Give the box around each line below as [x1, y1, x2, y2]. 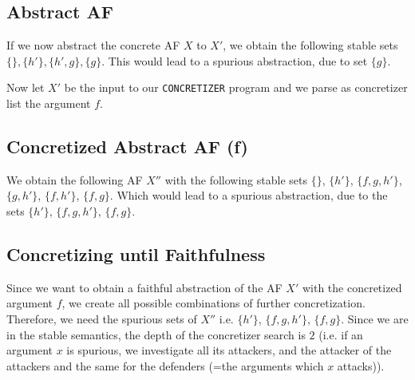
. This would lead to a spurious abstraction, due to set [101, 52, 368, 69]
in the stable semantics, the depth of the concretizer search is [6, 326, 306, 342]
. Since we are [341, 311, 409, 327]
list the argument [6, 95, 91, 112]
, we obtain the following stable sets [223, 37, 398, 53]
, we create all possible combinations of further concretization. [61, 295, 366, 311]
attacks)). [337, 357, 385, 374]
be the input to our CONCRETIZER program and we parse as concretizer [64, 79, 408, 96]
